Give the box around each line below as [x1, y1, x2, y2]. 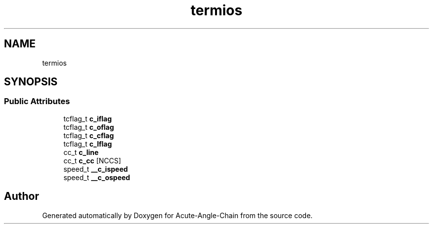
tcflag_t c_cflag [63, 131, 114, 140]
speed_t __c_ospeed [63, 173, 130, 182]
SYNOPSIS [4, 76, 58, 88]
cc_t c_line [63, 148, 99, 156]
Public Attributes [4, 96, 70, 107]
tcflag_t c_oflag [63, 122, 114, 131]
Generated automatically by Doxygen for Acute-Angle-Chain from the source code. [42, 211, 313, 220]
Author [4, 190, 39, 203]
